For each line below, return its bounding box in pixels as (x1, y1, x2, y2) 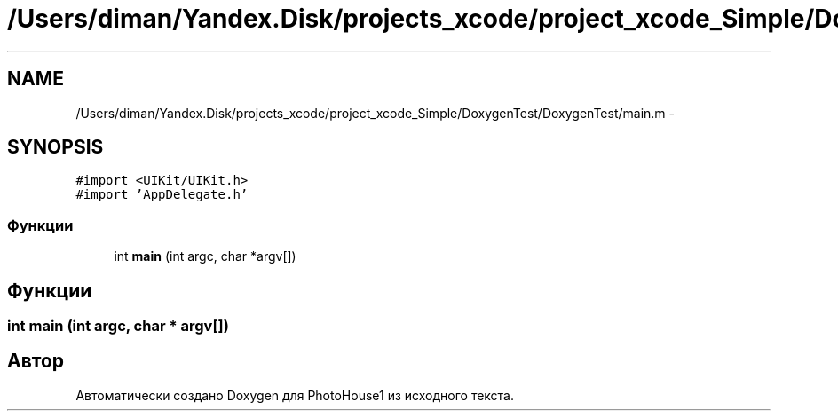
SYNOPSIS (7, 136, 104, 159)
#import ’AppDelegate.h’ (75, 187, 249, 202)
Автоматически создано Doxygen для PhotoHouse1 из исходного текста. (75, 387, 515, 403)
